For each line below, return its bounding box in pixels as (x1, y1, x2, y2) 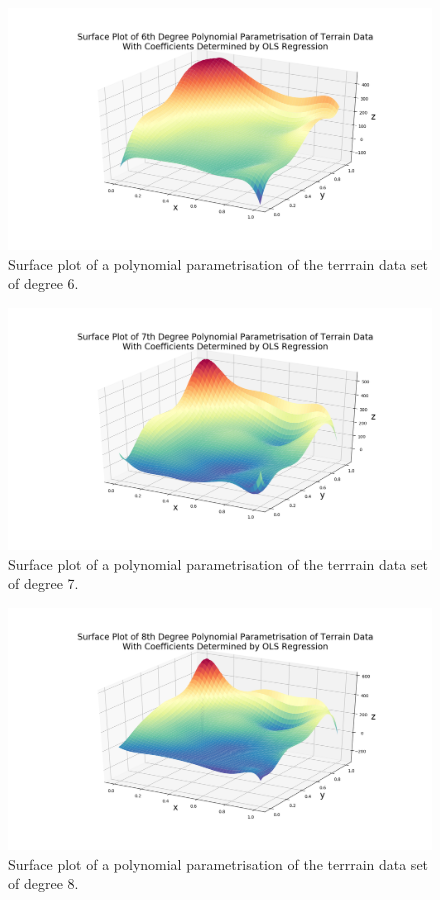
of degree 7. (8, 573, 79, 594)
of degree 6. (8, 273, 79, 294)
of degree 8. (8, 873, 79, 894)
